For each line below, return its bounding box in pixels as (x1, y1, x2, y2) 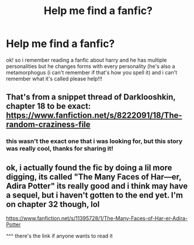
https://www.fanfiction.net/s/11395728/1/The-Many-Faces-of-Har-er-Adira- (6, 215, 188, 222)
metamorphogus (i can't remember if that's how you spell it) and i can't (6, 69, 177, 76)
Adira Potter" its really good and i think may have (6, 181, 188, 191)
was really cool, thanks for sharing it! (6, 145, 114, 153)
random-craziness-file (6, 120, 91, 130)
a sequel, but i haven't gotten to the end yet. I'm (6, 190, 183, 200)
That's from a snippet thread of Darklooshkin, (6, 92, 176, 102)
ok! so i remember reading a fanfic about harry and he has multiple (6, 56, 167, 63)
